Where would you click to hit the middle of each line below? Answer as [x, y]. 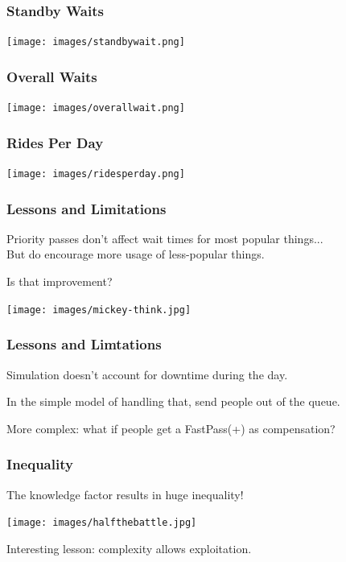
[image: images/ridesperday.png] [96, 174]
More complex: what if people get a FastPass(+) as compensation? [171, 428]
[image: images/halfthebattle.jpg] [102, 523]
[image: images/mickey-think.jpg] [99, 310]
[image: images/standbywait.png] [96, 42]
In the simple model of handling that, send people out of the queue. [173, 401]
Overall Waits [52, 76]
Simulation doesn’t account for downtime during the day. [147, 374]
